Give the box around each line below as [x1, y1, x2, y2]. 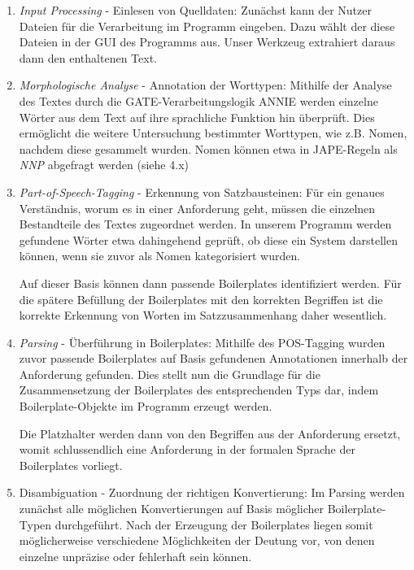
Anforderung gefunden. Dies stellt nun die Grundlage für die [19, 365, 320, 382]
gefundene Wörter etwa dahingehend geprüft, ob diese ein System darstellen [19, 231, 398, 248]
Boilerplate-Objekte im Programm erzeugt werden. [19, 398, 272, 415]
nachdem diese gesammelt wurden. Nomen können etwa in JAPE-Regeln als [19, 140, 398, 157]
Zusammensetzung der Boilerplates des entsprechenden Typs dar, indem [19, 381, 379, 398]
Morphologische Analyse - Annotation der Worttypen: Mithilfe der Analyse [19, 76, 392, 94]
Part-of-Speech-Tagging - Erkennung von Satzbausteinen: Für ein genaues [19, 183, 385, 200]
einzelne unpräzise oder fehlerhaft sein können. [19, 547, 252, 564]
